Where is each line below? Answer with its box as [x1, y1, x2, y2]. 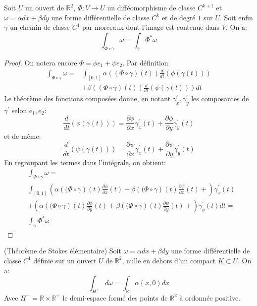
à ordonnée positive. [179, 292, 241, 303]
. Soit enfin [219, 12, 253, 22]
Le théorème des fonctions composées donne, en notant [4, 93, 171, 103]
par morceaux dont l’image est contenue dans [82, 22, 220, 32]
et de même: [4, 131, 41, 141]
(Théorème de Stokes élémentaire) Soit [4, 245, 121, 256]
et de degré [161, 12, 196, 22]
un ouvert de [25, 2, 64, 12]
